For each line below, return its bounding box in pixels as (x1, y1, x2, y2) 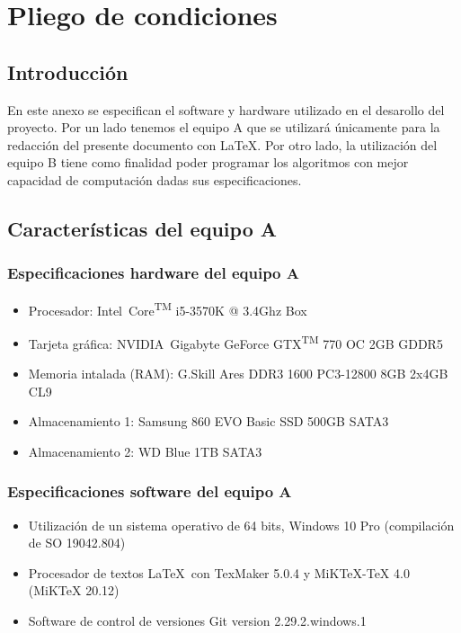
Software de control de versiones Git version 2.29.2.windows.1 (28, 611, 367, 630)
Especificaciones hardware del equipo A (7, 262, 299, 284)
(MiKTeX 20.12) (28, 581, 120, 600)
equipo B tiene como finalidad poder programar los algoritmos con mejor (7, 153, 409, 172)
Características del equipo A (7, 214, 278, 242)
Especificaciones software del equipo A (7, 480, 292, 503)
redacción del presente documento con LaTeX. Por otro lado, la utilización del (7, 135, 438, 154)
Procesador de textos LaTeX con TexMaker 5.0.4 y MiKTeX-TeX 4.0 (28, 563, 410, 582)
